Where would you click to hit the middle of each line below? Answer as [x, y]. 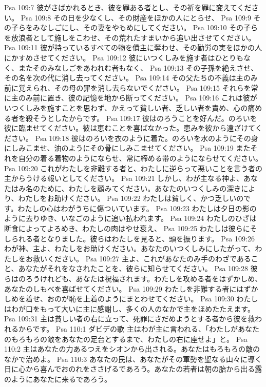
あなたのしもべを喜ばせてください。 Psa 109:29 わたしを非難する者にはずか [131, 288]
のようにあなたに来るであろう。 [58, 379]
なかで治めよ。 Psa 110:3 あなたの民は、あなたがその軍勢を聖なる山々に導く [133, 359]
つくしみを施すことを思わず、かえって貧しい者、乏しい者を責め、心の [129, 107]
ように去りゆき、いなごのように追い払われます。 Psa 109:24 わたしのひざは [130, 218]
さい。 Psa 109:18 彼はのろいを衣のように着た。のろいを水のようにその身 [135, 138]
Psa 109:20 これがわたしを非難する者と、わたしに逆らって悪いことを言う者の [134, 168]
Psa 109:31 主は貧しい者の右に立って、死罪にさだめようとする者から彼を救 [130, 319]
